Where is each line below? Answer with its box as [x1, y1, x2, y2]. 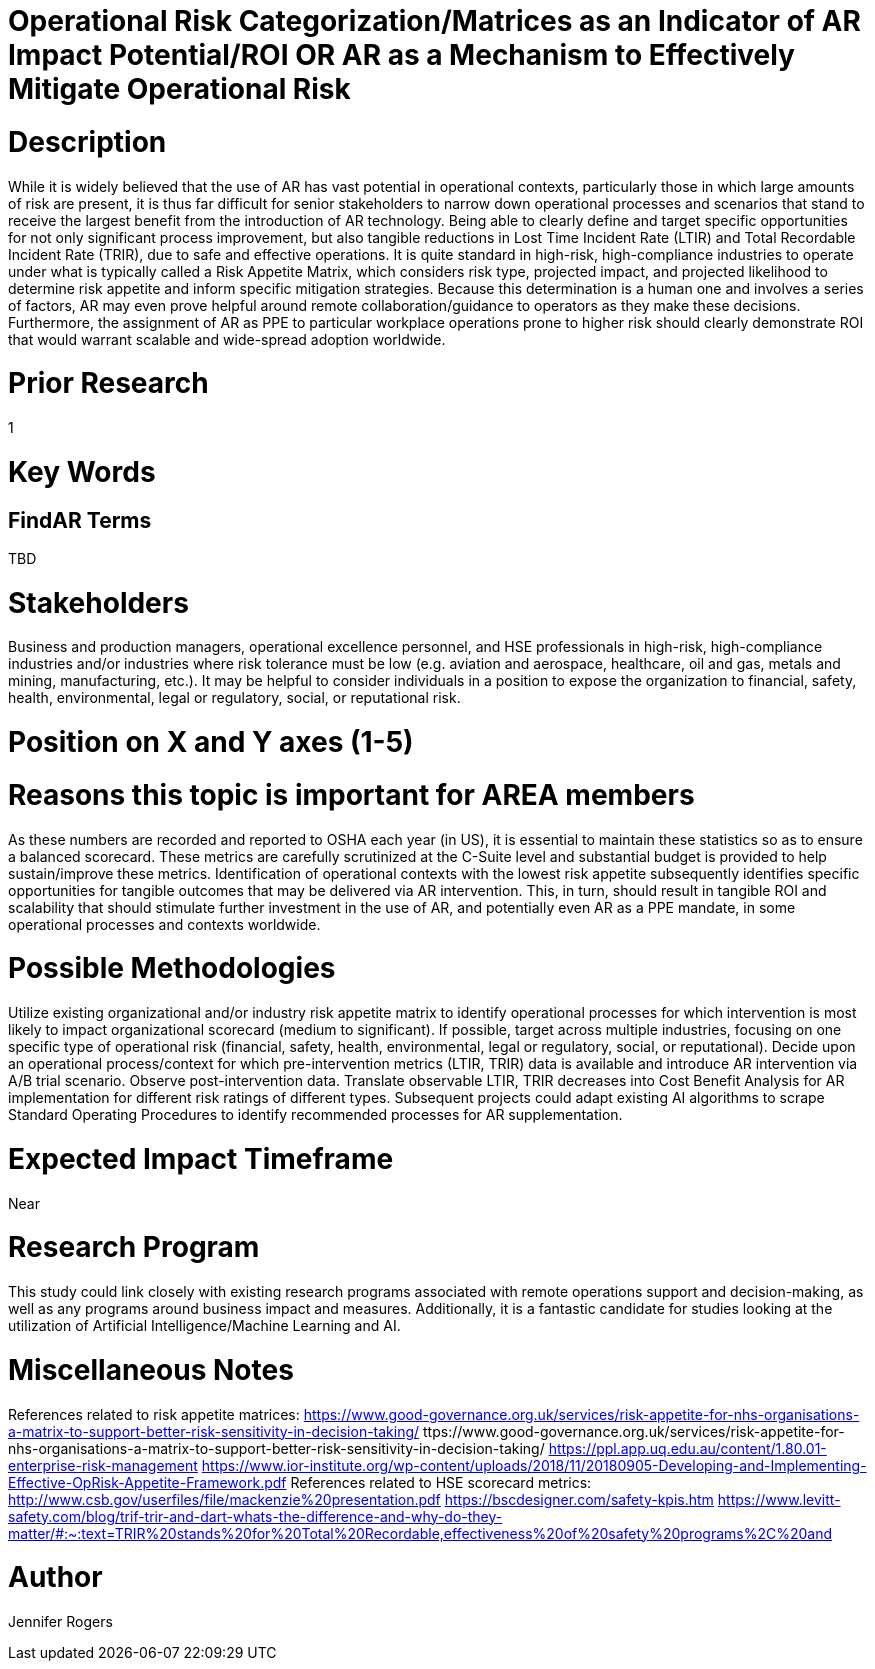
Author [8, 1560, 103, 1595]
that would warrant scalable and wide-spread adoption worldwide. [8, 330, 446, 348]
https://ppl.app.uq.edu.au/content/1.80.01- [548, 1439, 827, 1457]
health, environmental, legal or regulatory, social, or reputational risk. [8, 689, 461, 707]
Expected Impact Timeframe [8, 1141, 394, 1176]
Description [8, 124, 167, 159]
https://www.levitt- [717, 1490, 841, 1508]
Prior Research [8, 366, 209, 401]
